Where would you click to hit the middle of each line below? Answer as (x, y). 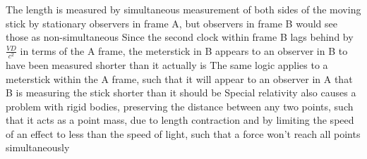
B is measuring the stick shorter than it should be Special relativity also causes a (181, 93)
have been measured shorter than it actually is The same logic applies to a (167, 64)
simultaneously (38, 147)
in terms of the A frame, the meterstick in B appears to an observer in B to (184, 50)
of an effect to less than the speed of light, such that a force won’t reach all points (183, 133)
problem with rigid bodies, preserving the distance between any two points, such (180, 106)
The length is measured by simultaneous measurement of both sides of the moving (183, 9)
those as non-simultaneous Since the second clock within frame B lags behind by (180, 37)
